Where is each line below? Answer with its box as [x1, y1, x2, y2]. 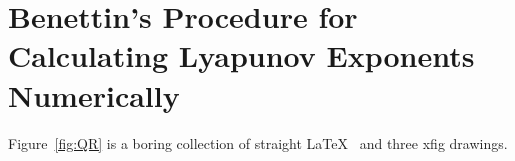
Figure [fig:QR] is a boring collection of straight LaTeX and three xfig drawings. [8, 132, 508, 153]
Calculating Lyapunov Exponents [8, 35, 475, 76]
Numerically [8, 74, 180, 115]
